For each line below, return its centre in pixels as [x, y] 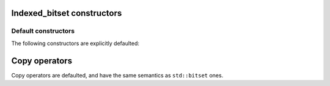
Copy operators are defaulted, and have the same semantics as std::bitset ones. [117, 75]
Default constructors [43, 31]
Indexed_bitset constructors [67, 13]
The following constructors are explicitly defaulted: [75, 43]
